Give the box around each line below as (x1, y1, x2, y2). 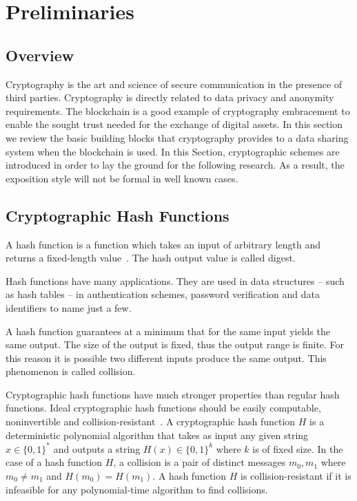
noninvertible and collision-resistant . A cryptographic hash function (6, 414, 296, 429)
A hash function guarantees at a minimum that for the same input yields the (6, 323, 330, 338)
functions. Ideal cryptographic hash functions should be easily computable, (6, 401, 321, 415)
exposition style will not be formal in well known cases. (6, 171, 238, 185)
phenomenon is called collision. (6, 364, 136, 379)
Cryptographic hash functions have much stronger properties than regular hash (6, 387, 340, 401)
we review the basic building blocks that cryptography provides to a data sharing (6, 130, 349, 145)
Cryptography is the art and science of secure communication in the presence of (6, 76, 343, 91)
